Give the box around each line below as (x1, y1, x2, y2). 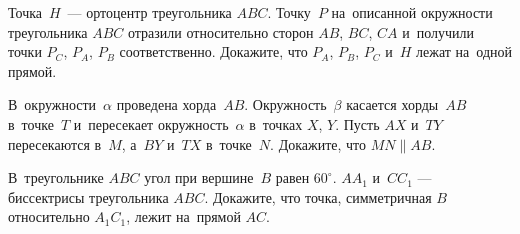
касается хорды (346, 94, 439, 115)
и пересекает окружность (73, 113, 229, 134)
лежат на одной (416, 41, 513, 62)
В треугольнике (8, 167, 104, 188)
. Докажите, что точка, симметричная (204, 186, 432, 207)
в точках (249, 113, 303, 134)
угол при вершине (144, 167, 254, 188)
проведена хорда (116, 94, 217, 115)
